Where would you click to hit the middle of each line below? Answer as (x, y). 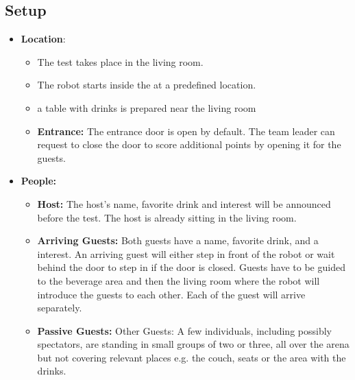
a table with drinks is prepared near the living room (147, 107)
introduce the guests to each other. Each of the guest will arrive (171, 294)
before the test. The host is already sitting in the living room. (167, 217)
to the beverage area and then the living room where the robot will (179, 280)
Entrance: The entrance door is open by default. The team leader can (186, 131)
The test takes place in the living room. (120, 61)
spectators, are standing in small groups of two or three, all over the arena (193, 344)
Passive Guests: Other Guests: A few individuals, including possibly (184, 330)
